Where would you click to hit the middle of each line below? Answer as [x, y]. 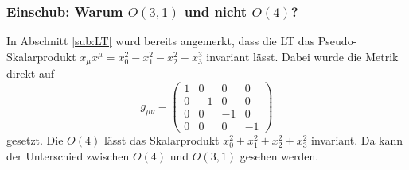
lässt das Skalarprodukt [162, 140]
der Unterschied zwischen [68, 155]
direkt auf [30, 73]
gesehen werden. [279, 155]
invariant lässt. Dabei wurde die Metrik [302, 56]
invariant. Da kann [357, 140]
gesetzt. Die [35, 140]
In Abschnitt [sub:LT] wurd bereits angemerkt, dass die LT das [161, 41]
